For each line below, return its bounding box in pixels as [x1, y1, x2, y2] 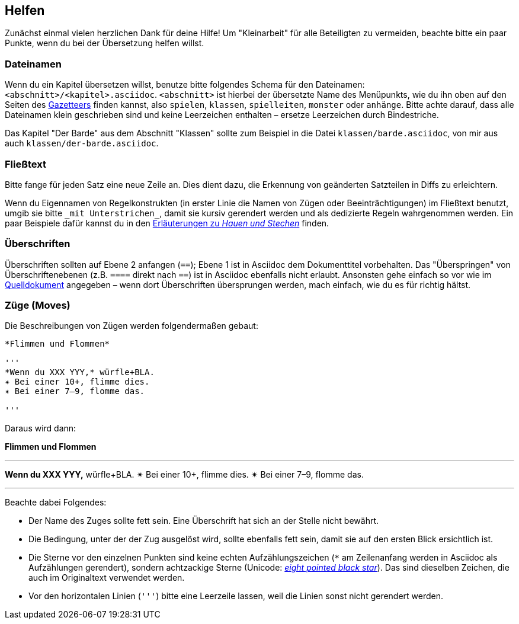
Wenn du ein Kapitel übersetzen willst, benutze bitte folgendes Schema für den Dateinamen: [5, 79, 365, 90]
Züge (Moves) [5, 299, 71, 312]
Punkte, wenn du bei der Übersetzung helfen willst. [5, 38, 204, 49]
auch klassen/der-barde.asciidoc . [5, 138, 159, 149]
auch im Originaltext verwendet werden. [28, 572, 185, 583]
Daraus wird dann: [5, 423, 76, 434]
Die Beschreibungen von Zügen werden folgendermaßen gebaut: [5, 321, 258, 331]
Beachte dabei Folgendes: [5, 497, 107, 508]
